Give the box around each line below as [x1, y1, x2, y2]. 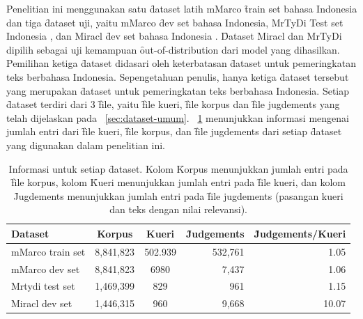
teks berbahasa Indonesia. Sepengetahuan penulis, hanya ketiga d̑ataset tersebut [6, 69, 349, 84]
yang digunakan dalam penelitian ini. [6, 137, 165, 152]
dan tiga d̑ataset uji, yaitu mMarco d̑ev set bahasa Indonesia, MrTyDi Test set [6, 15, 343, 29]
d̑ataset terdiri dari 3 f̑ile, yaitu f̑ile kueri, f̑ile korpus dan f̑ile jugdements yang [6, 97, 340, 111]
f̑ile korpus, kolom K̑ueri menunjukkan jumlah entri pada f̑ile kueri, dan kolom [11, 175, 346, 189]
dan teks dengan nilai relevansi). [109, 202, 247, 217]
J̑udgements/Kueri [254, 226, 346, 240]
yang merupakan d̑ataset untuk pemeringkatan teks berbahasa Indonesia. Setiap [6, 83, 350, 98]
